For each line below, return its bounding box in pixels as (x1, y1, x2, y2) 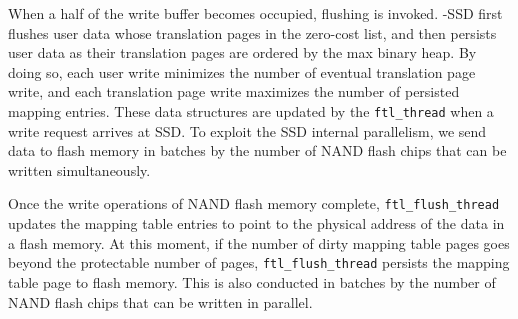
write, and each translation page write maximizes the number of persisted (8, 81, 460, 102)
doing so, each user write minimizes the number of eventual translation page (8, 61, 476, 82)
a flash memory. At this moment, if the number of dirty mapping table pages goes (8, 232, 510, 253)
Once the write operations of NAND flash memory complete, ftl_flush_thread (8, 193, 500, 214)
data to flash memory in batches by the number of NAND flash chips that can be (8, 140, 507, 161)
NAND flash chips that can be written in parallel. (8, 291, 313, 312)
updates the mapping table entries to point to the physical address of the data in (8, 213, 505, 234)
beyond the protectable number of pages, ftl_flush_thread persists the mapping (8, 252, 510, 273)
